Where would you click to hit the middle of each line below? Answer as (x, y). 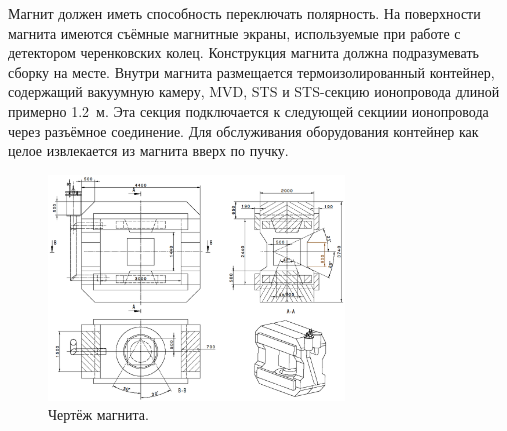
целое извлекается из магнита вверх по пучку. (148, 150)
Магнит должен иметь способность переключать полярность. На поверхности (244, 13)
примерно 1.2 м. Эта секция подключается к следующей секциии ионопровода (248, 110)
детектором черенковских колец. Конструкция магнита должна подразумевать (243, 52)
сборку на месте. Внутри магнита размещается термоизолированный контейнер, (251, 71)
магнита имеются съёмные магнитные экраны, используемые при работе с (234, 32)
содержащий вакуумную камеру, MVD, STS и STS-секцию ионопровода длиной (254, 91)
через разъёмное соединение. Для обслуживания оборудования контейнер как (243, 130)
